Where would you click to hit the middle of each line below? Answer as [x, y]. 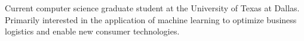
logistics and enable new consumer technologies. [92, 31]
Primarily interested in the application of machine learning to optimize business [151, 19]
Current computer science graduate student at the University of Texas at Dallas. [152, 8]
